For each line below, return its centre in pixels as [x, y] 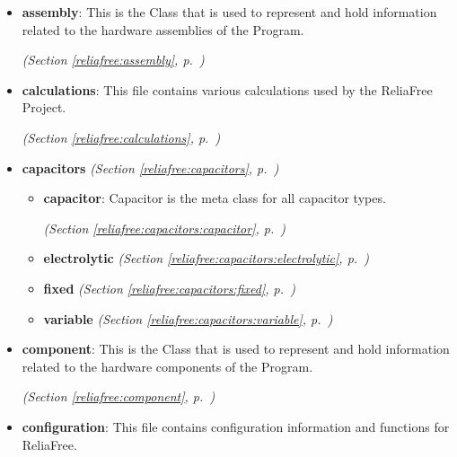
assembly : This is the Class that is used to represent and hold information [229, 12]
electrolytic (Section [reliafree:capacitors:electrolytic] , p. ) [206, 258]
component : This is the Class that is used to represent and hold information [236, 349]
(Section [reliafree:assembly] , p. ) [113, 60]
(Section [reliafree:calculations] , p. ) [121, 137]
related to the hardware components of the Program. [167, 366]
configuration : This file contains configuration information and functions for [236, 426]
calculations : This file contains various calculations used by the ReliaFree [227, 89]
